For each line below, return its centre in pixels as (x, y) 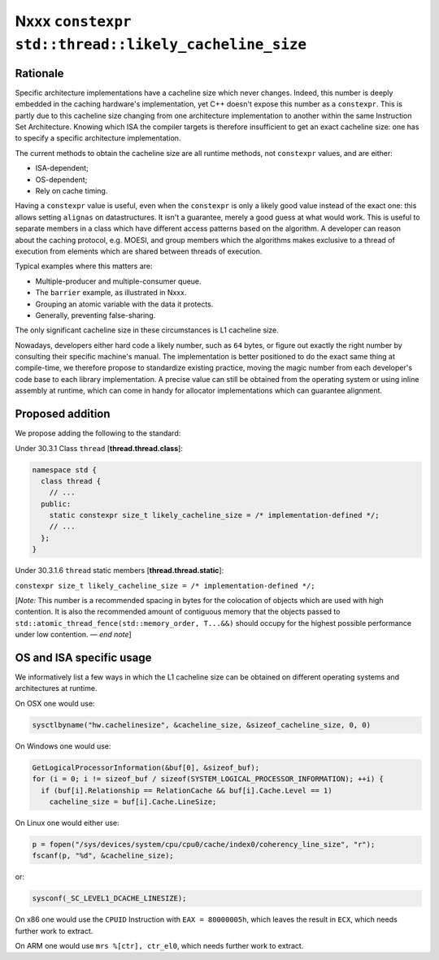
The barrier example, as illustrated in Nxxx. (111, 293)
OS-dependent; (61, 180)
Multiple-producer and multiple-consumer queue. (119, 281)
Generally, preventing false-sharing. (96, 315)
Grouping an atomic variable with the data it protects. (124, 304)
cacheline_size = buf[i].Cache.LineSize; (133, 802)
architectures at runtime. (56, 689)
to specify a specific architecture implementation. (98, 138)
